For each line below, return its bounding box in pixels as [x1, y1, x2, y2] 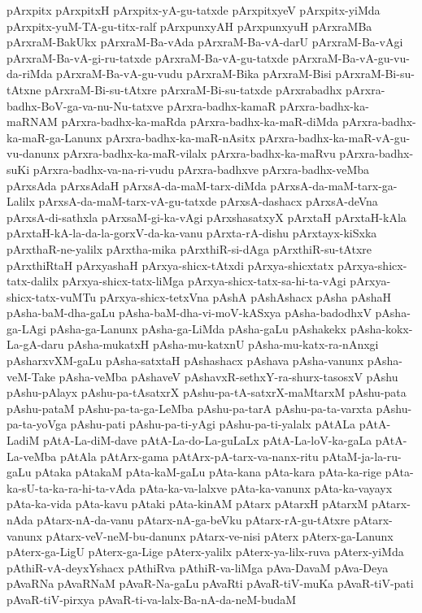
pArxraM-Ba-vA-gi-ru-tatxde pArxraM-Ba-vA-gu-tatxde [7, 49, 289, 66]
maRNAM [7, 113, 58, 130]
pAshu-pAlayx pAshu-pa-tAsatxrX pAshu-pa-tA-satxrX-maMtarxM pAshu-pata [7, 384, 407, 401]
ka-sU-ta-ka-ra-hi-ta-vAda [7, 479, 136, 496]
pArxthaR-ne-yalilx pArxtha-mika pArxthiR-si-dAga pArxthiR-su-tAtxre [7, 240, 372, 257]
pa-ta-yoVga [7, 415, 67, 433]
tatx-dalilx [7, 272, 59, 289]
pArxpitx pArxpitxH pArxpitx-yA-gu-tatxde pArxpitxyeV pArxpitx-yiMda [7, 2, 381, 18]
